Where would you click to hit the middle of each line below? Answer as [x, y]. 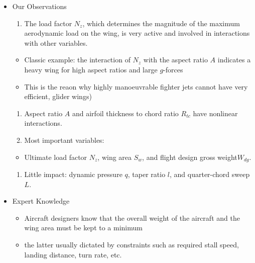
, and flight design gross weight [190, 157]
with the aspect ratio [175, 60]
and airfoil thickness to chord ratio [125, 113]
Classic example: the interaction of [77, 60]
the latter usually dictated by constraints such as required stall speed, [132, 244]
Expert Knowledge [41, 201]
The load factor [48, 23]
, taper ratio [147, 174]
